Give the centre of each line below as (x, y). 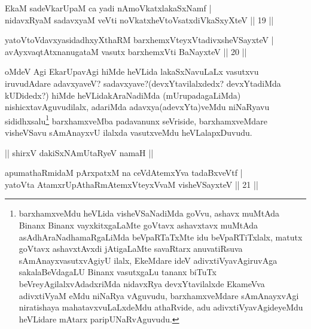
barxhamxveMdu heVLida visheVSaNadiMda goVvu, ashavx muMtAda (149, 213)
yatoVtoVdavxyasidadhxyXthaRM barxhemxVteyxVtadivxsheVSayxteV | (139, 40)
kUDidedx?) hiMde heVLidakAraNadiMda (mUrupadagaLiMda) (123, 95)
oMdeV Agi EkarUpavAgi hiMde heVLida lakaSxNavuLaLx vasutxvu (132, 71)
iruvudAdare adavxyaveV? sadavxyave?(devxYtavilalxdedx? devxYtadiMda (143, 83)
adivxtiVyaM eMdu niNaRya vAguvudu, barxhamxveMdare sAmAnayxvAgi (159, 295)
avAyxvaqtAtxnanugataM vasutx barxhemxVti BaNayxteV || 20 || (126, 51)
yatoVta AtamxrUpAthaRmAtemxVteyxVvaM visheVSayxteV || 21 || (132, 184)
